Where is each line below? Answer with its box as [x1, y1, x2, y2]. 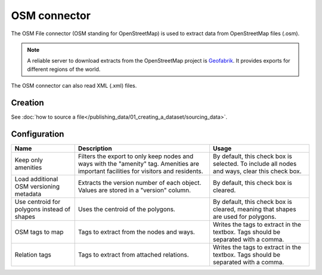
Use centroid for [14, 197, 61, 206]
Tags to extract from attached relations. [78, 251, 189, 259]
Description [78, 144, 113, 152]
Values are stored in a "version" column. [78, 186, 191, 194]
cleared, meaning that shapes [212, 205, 296, 213]
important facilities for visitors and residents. [78, 167, 203, 175]
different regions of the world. [27, 66, 101, 73]
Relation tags [14, 251, 52, 259]
